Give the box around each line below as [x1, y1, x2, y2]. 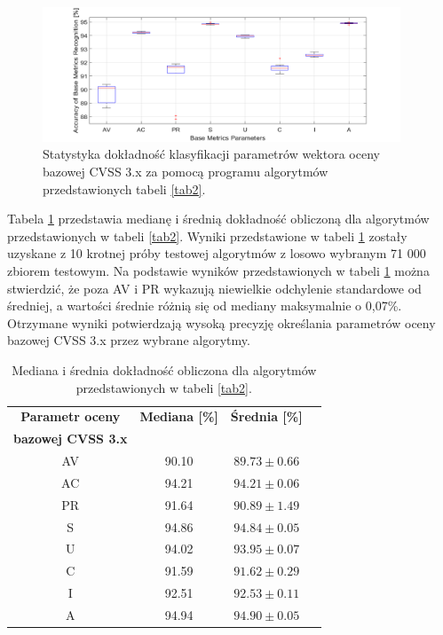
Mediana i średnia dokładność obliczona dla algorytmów [12, 360, 317, 379]
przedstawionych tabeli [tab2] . [43, 179, 206, 198]
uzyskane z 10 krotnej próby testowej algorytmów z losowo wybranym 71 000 [7, 244, 426, 263]
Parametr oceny [20, 407, 121, 426]
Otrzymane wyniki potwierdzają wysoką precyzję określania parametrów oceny [7, 313, 436, 332]
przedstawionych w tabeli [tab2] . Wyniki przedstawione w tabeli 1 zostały [7, 226, 407, 245]
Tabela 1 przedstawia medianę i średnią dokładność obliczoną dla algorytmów [7, 209, 430, 228]
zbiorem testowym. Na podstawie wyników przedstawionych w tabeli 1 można [7, 261, 430, 279]
